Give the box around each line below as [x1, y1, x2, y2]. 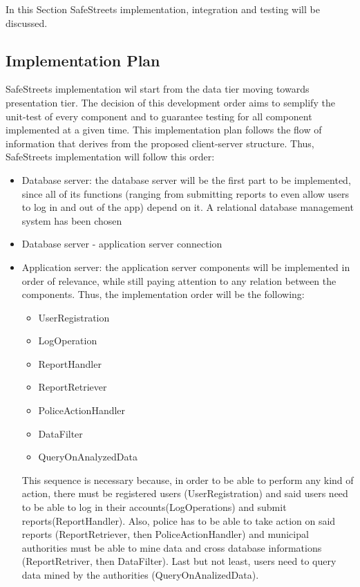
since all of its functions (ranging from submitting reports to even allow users [21, 186, 350, 201]
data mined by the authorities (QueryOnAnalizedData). [21, 568, 259, 582]
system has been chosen [21, 213, 122, 227]
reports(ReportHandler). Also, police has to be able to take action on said [21, 513, 336, 528]
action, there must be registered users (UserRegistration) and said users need [21, 486, 348, 501]
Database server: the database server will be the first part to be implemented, [21, 172, 351, 187]
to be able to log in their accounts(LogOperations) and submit [21, 500, 287, 514]
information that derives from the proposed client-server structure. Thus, [6, 136, 314, 150]
